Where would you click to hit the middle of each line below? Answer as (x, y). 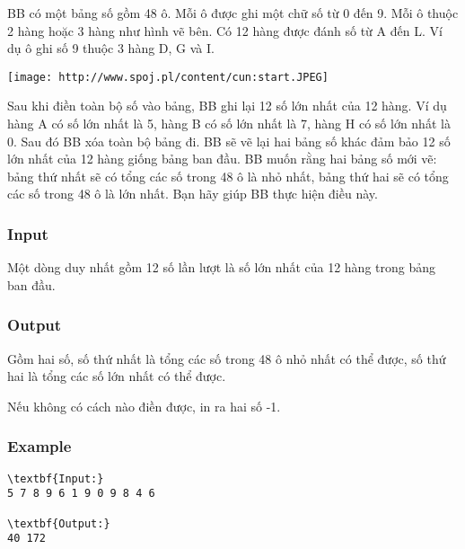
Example (39, 446)
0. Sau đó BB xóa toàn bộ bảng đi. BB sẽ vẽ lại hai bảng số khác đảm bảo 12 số (229, 141)
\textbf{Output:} (59, 523)
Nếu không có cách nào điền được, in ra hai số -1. (144, 406)
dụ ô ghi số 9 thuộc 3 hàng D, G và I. (111, 48)
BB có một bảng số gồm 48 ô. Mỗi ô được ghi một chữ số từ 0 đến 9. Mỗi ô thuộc (233, 13)
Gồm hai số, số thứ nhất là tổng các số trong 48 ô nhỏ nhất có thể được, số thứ (227, 358)
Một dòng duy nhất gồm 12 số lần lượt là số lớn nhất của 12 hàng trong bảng (222, 267)
